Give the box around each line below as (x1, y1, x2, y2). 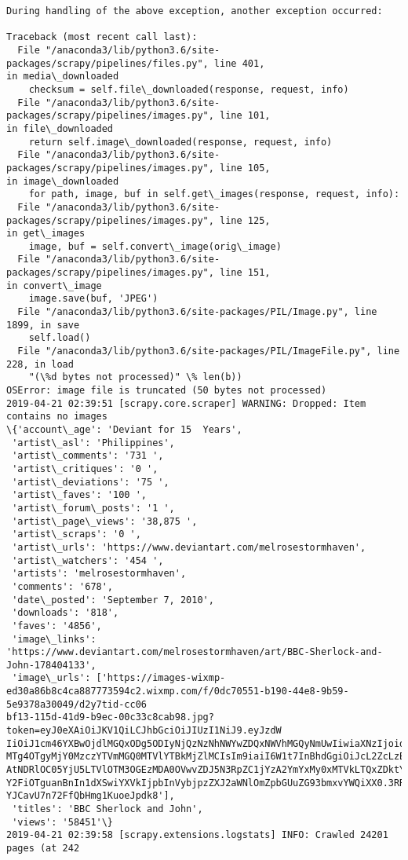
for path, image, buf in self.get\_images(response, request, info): (28, 188, 400, 200)
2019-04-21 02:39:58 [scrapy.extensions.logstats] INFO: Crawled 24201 (6, 829, 388, 841)
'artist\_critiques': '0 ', (12, 463, 158, 474)
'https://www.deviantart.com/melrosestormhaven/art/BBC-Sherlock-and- (6, 646, 383, 658)
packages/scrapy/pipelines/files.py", (6, 57, 209, 69)
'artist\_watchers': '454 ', (12, 554, 164, 566)
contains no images (6, 411, 107, 423)
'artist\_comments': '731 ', (12, 450, 164, 462)
